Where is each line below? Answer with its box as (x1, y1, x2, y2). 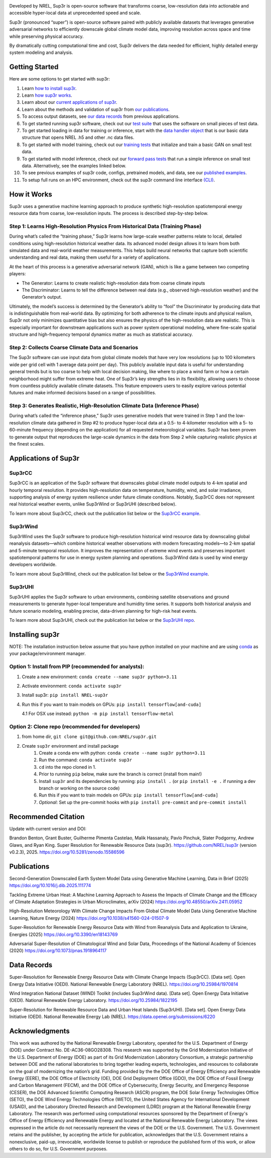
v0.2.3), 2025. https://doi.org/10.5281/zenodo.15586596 (9, 849, 125, 855)
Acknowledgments (9, 1027, 70, 1035)
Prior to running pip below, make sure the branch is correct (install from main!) (39, 771, 202, 777)
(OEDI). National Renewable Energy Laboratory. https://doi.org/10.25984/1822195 (9, 997, 178, 1003)
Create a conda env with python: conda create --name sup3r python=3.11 (39, 750, 206, 756)
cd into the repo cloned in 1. (39, 764, 96, 770)
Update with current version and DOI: (9, 826, 87, 832)
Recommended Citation (9, 812, 85, 821)
